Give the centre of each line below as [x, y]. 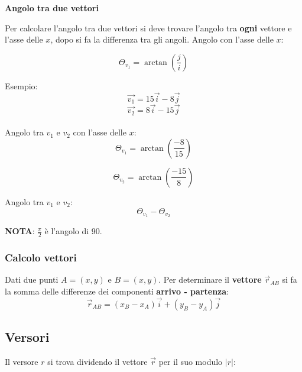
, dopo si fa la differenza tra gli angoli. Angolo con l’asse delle [162, 39]
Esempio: [21, 85]
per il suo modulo [191, 362]
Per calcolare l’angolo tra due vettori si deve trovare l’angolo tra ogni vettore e [148, 28]
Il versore [22, 362]
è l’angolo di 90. [73, 231]
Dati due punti [32, 279]
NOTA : [20, 231]
